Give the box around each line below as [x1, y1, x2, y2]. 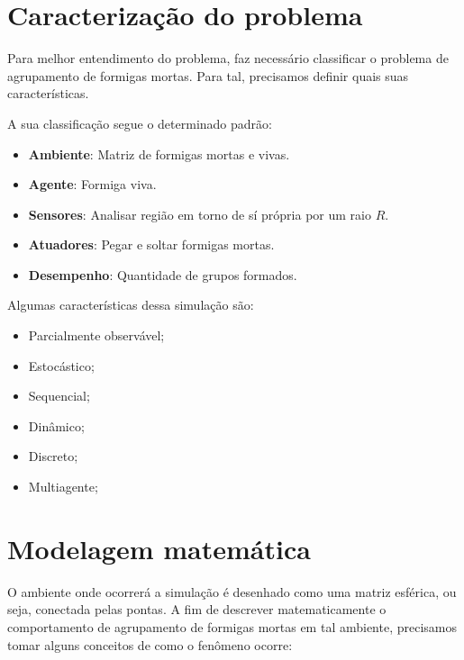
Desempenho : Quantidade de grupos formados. [28, 265, 297, 284]
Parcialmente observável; [28, 326, 165, 345]
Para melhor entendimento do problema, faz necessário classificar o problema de [7, 49, 449, 68]
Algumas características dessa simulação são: [7, 295, 254, 314]
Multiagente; [28, 477, 98, 496]
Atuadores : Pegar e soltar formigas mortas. [28, 235, 275, 254]
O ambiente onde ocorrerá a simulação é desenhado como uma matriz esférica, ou [7, 582, 457, 601]
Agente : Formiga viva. [28, 175, 157, 194]
